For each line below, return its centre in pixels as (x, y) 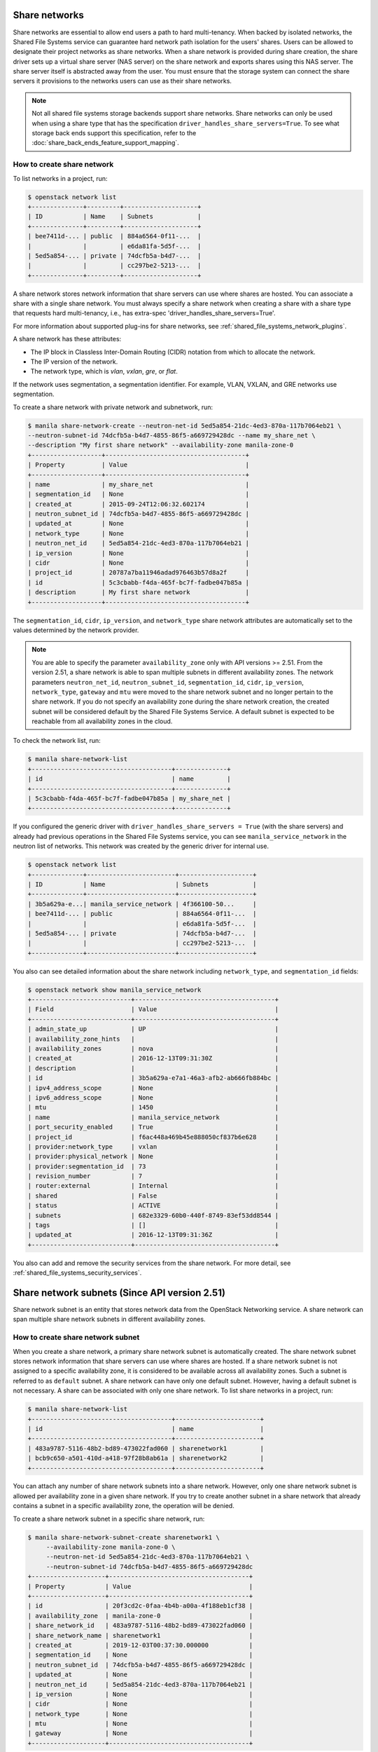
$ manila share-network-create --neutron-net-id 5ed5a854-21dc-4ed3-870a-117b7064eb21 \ (185, 425)
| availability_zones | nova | (153, 1048)
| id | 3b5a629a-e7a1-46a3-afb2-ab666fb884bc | (153, 1078)
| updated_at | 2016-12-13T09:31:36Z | (153, 1235)
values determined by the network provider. (76, 630)
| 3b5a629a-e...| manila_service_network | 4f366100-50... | (142, 904)
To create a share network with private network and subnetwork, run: (113, 407)
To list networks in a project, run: (60, 178)
